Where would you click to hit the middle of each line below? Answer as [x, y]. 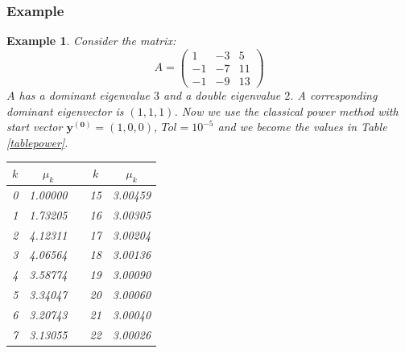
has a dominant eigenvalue [84, 94]
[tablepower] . [37, 142]
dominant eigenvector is [65, 111]
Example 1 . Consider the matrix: [91, 41]
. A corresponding [334, 94]
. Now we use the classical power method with [286, 111]
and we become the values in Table [302, 127]
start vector [35, 127]
